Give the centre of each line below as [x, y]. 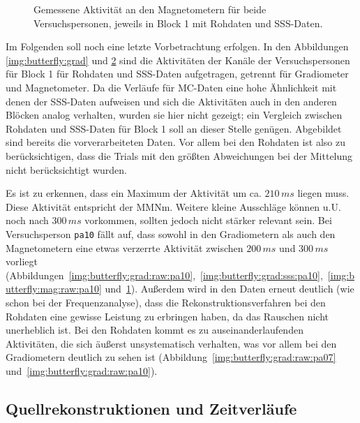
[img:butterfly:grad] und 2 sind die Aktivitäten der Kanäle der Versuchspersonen [178, 60]
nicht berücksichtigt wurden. [67, 169]
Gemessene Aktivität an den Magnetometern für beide [150, 9]
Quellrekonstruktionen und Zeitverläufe [151, 408]
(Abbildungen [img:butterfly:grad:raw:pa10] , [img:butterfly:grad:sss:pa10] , [164, 275]
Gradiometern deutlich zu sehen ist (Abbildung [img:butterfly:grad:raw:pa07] [171, 357]
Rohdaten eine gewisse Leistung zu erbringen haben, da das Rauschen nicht [167, 316]
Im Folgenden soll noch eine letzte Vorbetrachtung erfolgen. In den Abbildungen [177, 46]
